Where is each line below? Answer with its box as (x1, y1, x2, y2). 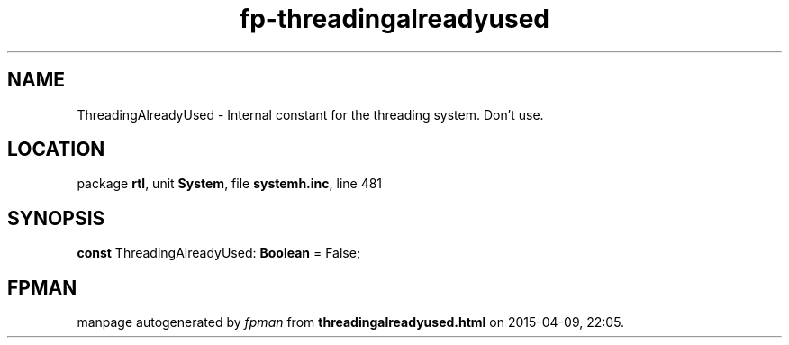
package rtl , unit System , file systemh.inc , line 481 (77, 176, 383, 192)
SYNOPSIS (7, 206, 105, 230)
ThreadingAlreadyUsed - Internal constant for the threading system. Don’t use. (77, 106, 544, 123)
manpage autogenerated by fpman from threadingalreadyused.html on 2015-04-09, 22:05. (77, 314, 625, 331)
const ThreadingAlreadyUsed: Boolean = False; (77, 245, 361, 261)
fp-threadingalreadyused (240, 4, 549, 34)
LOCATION (7, 138, 105, 161)
